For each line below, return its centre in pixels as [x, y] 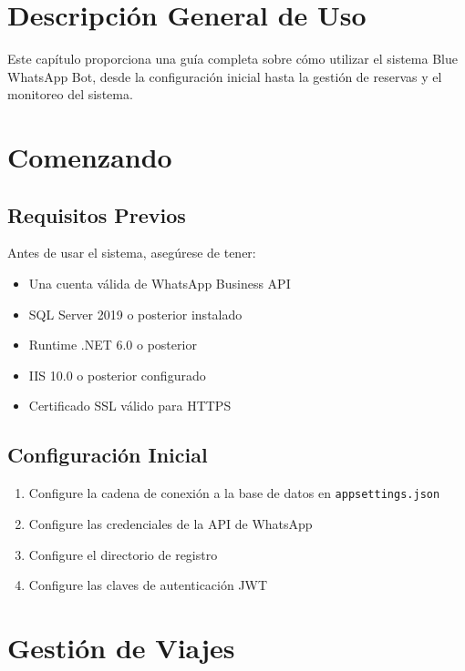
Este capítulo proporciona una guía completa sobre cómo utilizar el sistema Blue [232, 59]
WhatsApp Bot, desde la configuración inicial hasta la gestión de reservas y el [225, 76]
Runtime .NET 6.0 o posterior [113, 345]
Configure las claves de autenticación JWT [148, 585]
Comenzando [90, 157]
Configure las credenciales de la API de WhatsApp [170, 523]
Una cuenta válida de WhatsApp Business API [160, 284]
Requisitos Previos [97, 214]
